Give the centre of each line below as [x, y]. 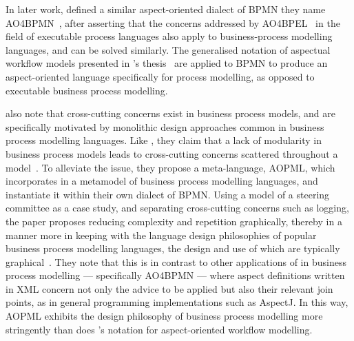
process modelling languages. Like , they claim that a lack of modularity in [164, 140]
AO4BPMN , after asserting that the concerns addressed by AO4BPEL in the [173, 22]
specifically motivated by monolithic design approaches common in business [165, 126]
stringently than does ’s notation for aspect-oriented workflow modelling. [159, 329]
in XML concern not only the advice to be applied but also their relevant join [169, 288]
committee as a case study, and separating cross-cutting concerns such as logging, [177, 208]
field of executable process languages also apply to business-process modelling [169, 36]
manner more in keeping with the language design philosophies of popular [161, 235]
